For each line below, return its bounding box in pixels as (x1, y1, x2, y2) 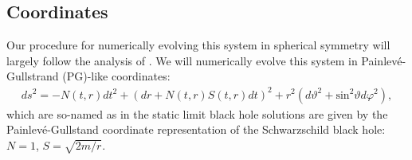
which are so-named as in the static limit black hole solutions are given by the (6, 105, 388, 122)
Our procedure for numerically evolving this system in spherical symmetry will (6, 37, 390, 53)
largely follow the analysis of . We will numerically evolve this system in (6, 52, 358, 68)
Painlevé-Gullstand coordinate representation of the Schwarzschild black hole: (6, 121, 386, 138)
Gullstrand (6, 68, 59, 84)
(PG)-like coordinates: (62, 68, 171, 84)
